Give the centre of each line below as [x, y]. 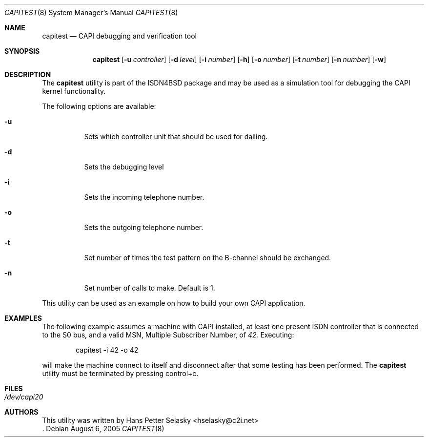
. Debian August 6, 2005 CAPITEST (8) [103, 429]
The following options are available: [99, 106]
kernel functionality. [74, 91]
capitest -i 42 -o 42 [107, 350]
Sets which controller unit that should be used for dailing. [176, 136]
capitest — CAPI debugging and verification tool [119, 36]
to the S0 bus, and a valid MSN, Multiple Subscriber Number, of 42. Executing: [168, 335]
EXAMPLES [23, 318]
